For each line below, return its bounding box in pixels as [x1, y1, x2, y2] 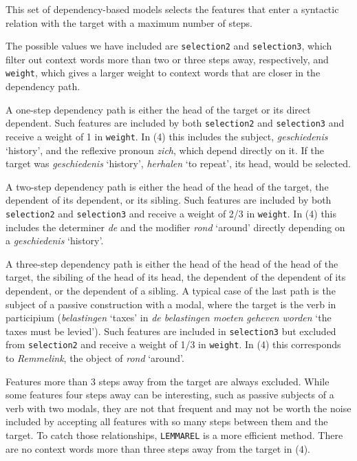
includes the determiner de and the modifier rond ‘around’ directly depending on [6, 219, 345, 234]
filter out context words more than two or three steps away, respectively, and [6, 52, 329, 66]
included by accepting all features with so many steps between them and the [6, 414, 328, 429]
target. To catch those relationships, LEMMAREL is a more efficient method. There [6, 428, 343, 442]
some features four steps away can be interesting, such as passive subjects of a [6, 387, 334, 402]
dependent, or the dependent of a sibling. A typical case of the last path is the [6, 283, 336, 297]
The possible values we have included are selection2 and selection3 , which [6, 39, 332, 53]
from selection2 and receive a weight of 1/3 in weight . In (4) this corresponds [6, 337, 341, 352]
